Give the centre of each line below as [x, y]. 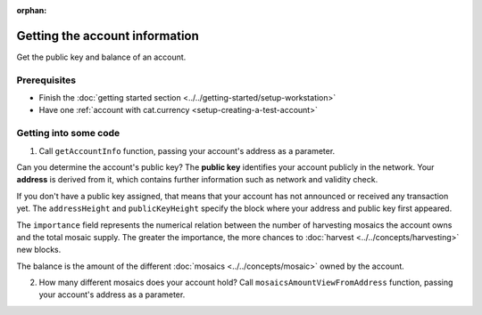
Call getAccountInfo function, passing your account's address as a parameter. [187, 150]
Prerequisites [46, 80]
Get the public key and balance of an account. [101, 57]
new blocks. [39, 250]
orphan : [32, 10]
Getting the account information [108, 36]
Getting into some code [68, 133]
